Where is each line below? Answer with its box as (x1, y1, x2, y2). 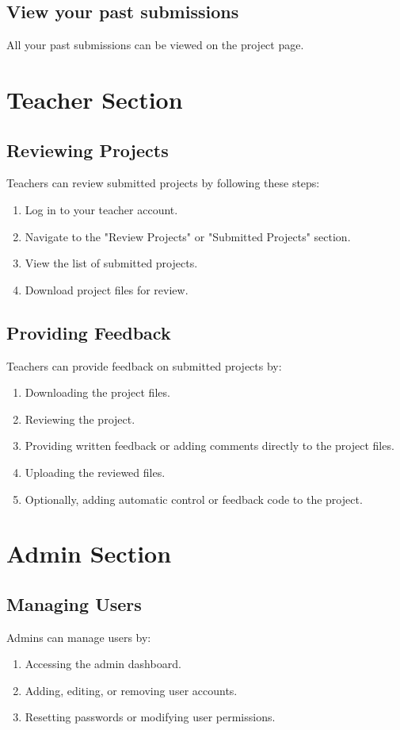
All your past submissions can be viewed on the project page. (6, 36, 304, 53)
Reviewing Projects (6, 137, 169, 162)
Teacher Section (6, 83, 183, 115)
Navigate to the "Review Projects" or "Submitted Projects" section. (25, 228, 351, 244)
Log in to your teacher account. (25, 201, 178, 217)
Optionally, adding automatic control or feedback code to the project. (25, 490, 363, 507)
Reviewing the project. (25, 410, 135, 427)
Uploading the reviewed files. (25, 463, 166, 480)
